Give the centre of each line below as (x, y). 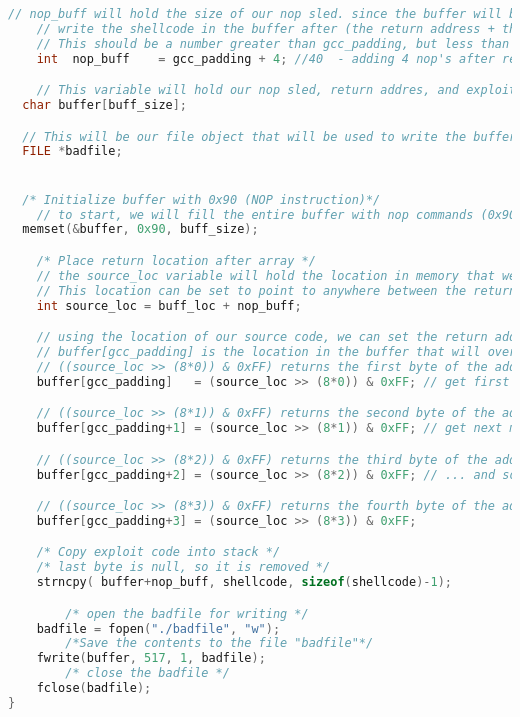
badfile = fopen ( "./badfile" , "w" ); (158, 628)
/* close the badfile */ (147, 673)
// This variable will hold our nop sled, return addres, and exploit (276, 90)
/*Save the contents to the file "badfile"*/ (219, 643)
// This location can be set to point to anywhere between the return (276, 290)
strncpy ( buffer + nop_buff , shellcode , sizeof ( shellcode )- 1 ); (244, 582)
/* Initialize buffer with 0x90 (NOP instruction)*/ (201, 199)
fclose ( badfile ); (94, 688)
